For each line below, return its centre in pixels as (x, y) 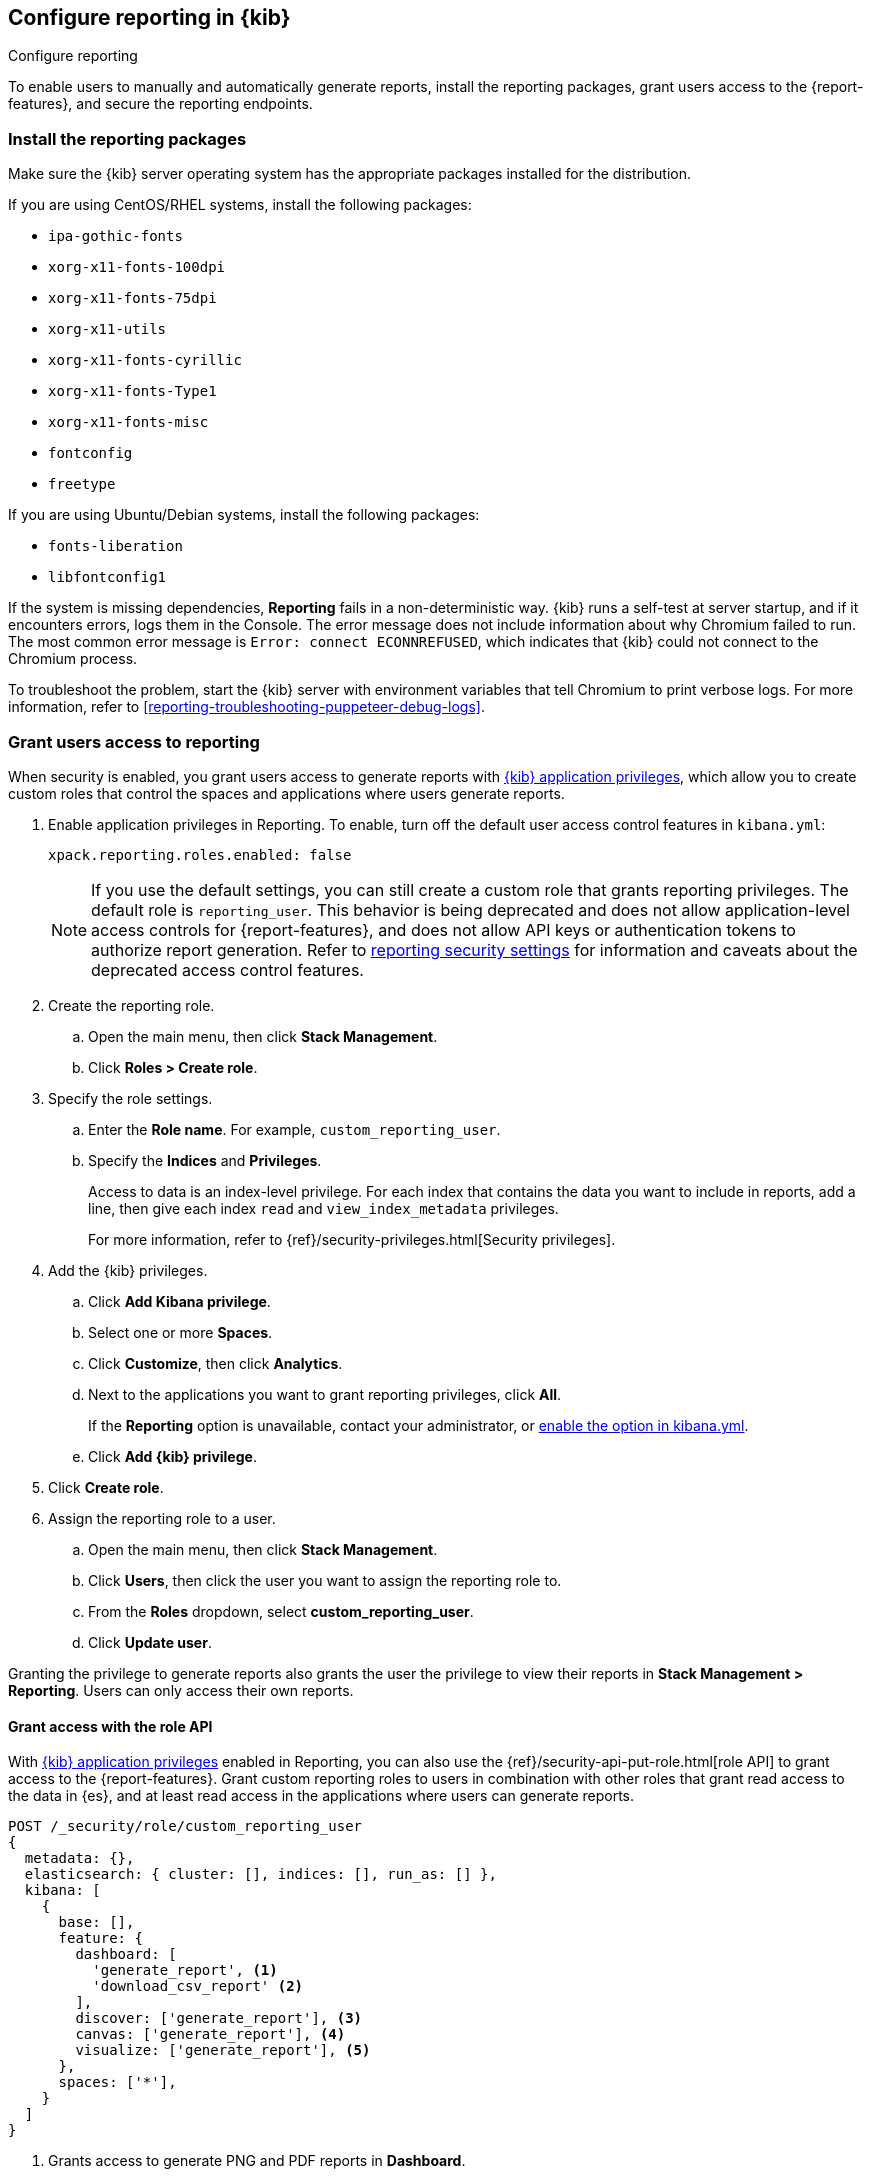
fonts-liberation (115, 546)
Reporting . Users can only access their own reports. (181, 1690)
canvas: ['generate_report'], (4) (210, 2034)
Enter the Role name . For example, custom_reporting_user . (294, 1129)
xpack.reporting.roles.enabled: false (200, 854)
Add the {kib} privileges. (128, 1270)
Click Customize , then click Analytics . (215, 1363)
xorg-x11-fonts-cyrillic (145, 360)
